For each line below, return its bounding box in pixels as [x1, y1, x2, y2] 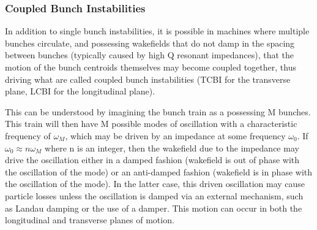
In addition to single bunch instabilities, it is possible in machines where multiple [5, 25, 310, 37]
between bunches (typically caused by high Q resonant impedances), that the [5, 48, 294, 61]
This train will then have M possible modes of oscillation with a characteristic [5, 117, 297, 130]
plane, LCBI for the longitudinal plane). [5, 85, 155, 98]
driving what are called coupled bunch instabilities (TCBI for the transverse [5, 72, 291, 85]
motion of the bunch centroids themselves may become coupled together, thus [5, 61, 296, 73]
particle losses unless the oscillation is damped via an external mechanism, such [5, 189, 304, 202]
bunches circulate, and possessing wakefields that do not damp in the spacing [5, 36, 295, 49]
